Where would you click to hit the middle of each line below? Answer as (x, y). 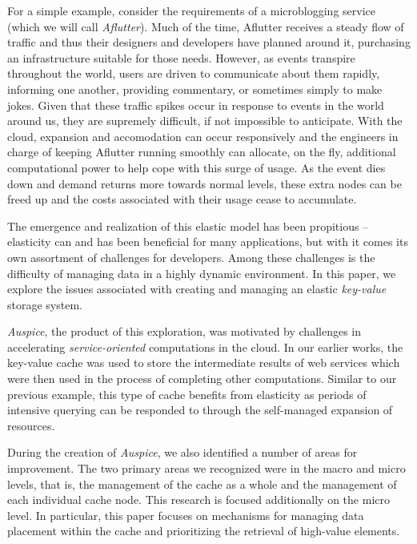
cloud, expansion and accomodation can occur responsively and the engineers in (203, 136)
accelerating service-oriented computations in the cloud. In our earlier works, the (205, 347)
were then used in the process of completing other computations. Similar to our (202, 379)
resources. (31, 425)
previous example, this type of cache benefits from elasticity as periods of (187, 394)
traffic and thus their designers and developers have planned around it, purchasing (209, 42)
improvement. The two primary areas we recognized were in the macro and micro (206, 468)
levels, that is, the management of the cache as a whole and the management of (202, 484)
